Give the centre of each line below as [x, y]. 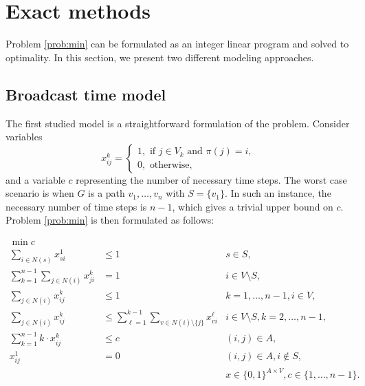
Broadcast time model [86, 94]
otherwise [169, 165]
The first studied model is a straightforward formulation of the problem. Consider [178, 123]
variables [24, 137]
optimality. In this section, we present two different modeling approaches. [160, 57]
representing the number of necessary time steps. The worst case [211, 179]
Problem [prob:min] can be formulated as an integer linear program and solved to [177, 44]
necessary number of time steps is [76, 206]
